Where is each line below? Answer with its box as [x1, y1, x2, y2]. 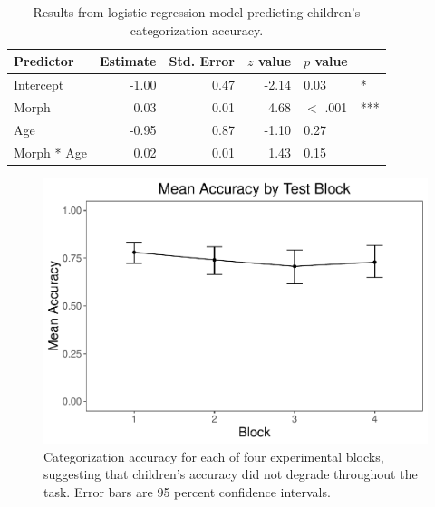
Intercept [14, 75, 64, 94]
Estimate [99, 52, 157, 71]
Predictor [14, 52, 74, 71]
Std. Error [169, 52, 236, 71]
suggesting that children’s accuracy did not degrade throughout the [43, 464, 418, 483]
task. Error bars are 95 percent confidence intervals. [43, 482, 331, 501]
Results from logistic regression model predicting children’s [33, 3, 361, 21]
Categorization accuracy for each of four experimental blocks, [43, 446, 384, 465]
